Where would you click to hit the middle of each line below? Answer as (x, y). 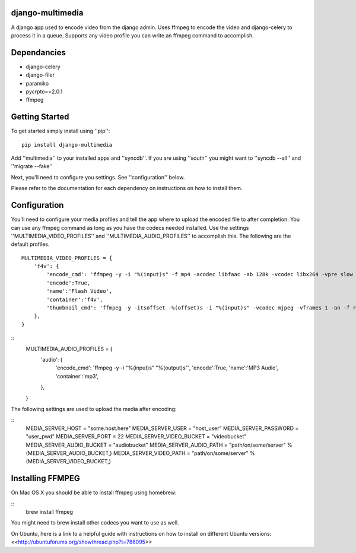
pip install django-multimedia (67, 145)
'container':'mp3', (77, 376)
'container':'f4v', (75, 299)
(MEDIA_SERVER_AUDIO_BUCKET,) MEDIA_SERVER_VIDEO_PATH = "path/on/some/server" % (140, 453)
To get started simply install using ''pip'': (61, 131)
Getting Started (40, 117)
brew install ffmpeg (50, 511)
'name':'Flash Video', (80, 291)
